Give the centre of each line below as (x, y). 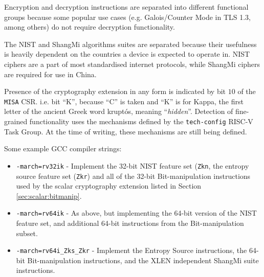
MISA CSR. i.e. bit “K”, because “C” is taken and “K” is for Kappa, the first (124, 101)
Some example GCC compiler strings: (63, 148)
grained (16, 121)
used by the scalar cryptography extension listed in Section (109, 186)
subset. (27, 233)
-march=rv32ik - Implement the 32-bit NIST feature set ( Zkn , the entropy (133, 165)
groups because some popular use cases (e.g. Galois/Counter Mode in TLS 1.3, (127, 17)
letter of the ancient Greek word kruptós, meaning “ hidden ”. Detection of (119, 111)
